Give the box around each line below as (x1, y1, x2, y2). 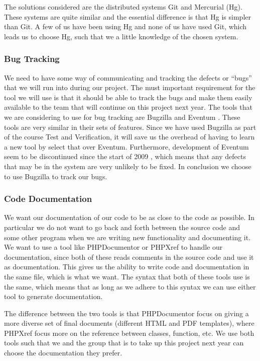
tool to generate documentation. (4, 291, 103, 302)
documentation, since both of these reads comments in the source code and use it (4, 251, 254, 262)
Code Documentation (4, 192, 92, 205)
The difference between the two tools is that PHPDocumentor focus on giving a (4, 308, 249, 318)
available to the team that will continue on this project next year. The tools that (4, 102, 252, 112)
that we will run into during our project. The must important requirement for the (4, 82, 255, 93)
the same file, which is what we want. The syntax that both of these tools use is (4, 271, 250, 281)
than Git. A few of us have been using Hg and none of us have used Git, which (4, 21, 247, 32)
